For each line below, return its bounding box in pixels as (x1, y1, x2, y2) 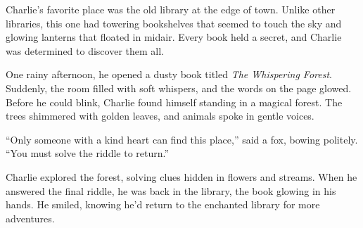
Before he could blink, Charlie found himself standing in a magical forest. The (6, 94, 343, 109)
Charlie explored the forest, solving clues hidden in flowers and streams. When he (6, 169, 357, 184)
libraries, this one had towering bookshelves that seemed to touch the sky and (6, 15, 342, 30)
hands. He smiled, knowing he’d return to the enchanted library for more (6, 197, 320, 212)
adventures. (6, 210, 55, 225)
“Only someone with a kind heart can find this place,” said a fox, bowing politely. (6, 132, 358, 146)
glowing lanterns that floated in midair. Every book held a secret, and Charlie (6, 30, 342, 44)
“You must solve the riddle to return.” (6, 146, 170, 160)
